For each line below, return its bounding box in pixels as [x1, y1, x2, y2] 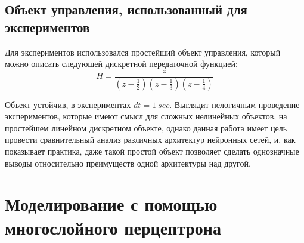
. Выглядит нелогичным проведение [169, 98, 300, 110]
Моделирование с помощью [5, 192, 218, 216]
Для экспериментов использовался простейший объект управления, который [5, 45, 281, 58]
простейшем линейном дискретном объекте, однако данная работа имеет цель [5, 121, 287, 134]
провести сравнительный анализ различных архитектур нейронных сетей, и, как [5, 133, 296, 146]
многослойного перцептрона [5, 215, 221, 239]
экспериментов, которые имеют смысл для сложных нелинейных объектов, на [5, 110, 287, 122]
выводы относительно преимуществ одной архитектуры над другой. [5, 156, 251, 169]
